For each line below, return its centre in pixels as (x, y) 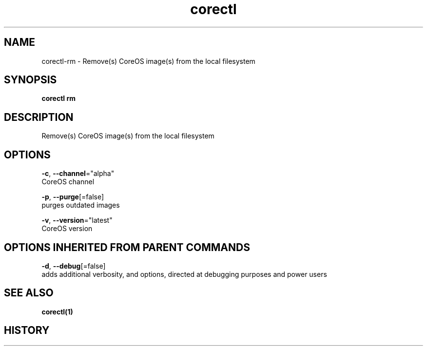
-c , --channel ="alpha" (78, 174)
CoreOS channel (68, 182)
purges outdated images (81, 205)
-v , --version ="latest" (77, 220)
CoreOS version (67, 229)
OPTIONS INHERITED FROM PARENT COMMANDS (127, 247)
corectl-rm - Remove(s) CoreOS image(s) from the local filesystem (148, 61)
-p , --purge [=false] (73, 197)
